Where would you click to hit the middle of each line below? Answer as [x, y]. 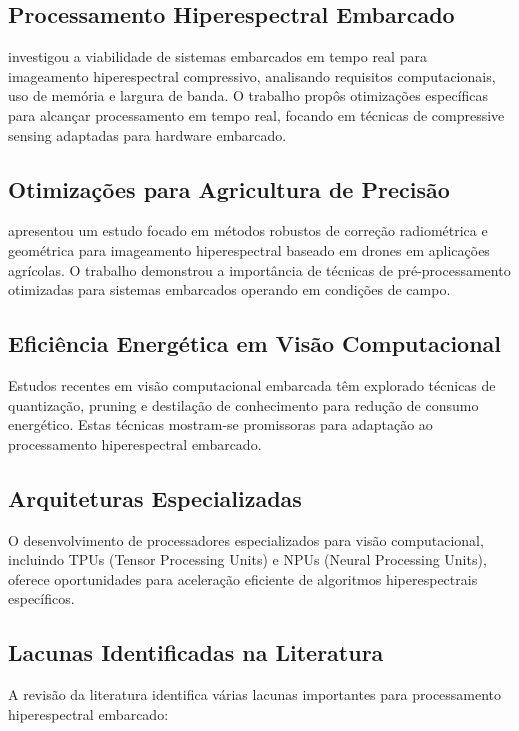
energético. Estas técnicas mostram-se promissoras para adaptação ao [220, 424]
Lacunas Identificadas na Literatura [196, 652]
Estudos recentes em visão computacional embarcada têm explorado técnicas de [252, 384]
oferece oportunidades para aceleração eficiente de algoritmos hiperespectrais [243, 578]
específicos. [41, 598]
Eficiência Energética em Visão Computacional [255, 343]
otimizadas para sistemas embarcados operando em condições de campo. [229, 289]
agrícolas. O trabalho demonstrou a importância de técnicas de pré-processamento [259, 269]
